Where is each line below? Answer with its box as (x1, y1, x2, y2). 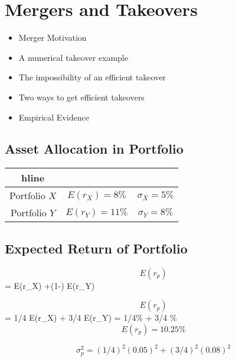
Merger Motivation (18, 31, 87, 44)
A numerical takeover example (18, 51, 128, 63)
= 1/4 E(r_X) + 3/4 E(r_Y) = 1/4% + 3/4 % (5, 311, 177, 324)
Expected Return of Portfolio (5, 239, 188, 257)
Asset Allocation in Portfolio (5, 139, 184, 158)
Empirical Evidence (18, 110, 89, 123)
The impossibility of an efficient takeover (18, 71, 166, 83)
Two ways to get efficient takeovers (18, 90, 145, 103)
